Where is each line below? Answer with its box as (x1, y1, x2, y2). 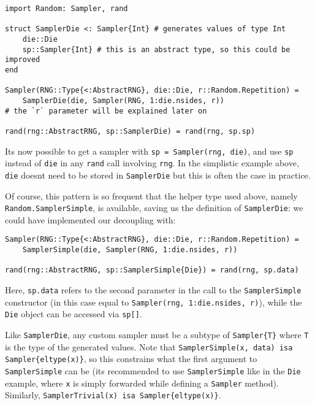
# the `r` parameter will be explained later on (5, 106, 207, 115)
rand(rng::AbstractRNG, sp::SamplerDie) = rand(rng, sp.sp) (5, 126, 256, 136)
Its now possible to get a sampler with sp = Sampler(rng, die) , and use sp (5, 144, 294, 157)
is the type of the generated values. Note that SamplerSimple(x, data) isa (5, 340, 293, 353)
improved (5, 55, 40, 64)
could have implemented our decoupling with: (5, 213, 176, 226)
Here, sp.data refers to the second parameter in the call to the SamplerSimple (5, 283, 302, 296)
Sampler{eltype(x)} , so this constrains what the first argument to (5, 352, 257, 365)
